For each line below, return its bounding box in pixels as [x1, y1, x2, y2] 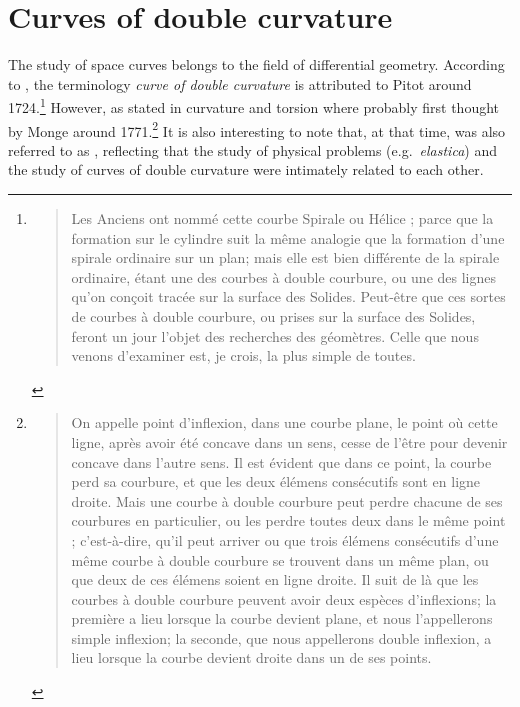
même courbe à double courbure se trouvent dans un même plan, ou [71, 549, 489, 570]
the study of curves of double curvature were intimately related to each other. [8, 159, 484, 180]
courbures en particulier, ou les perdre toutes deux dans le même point [71, 510, 506, 531]
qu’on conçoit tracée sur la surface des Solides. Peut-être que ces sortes [71, 286, 506, 307]
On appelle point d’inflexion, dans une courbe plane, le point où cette [71, 412, 498, 433]
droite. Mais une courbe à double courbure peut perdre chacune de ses [71, 490, 503, 511]
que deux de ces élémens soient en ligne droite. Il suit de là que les [71, 569, 479, 590]
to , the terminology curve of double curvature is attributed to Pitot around [8, 73, 472, 94]
